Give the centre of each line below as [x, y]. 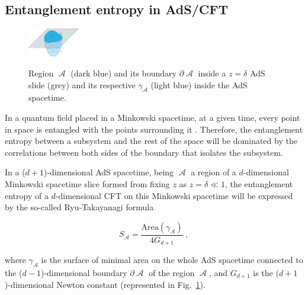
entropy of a [27, 195]
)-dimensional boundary [84, 272]
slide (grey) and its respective [82, 84]
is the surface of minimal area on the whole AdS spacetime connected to [172, 260]
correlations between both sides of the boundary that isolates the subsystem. [144, 152]
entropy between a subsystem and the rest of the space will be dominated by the [151, 141]
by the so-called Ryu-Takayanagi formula [79, 207]
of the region [172, 272]
